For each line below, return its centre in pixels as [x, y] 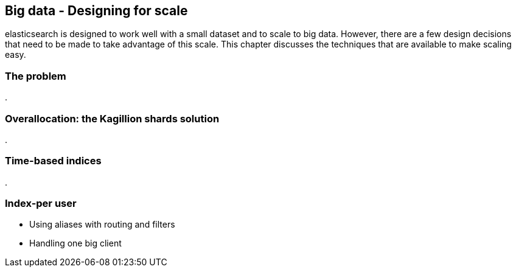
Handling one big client [75, 243]
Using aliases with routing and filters [102, 225]
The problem [36, 76]
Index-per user [41, 204]
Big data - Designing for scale [96, 11]
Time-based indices [53, 161]
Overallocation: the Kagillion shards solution [112, 118]
